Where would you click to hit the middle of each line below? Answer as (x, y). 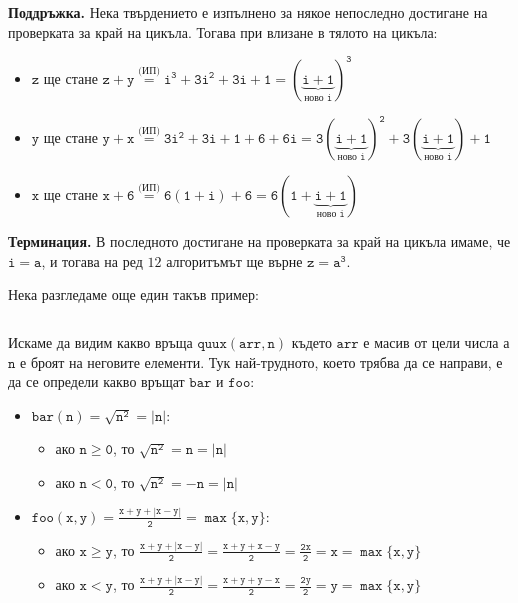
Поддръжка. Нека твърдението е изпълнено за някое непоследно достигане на (248, 12)
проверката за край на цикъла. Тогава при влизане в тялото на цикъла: (223, 31)
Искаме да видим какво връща (100, 341)
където (311, 341)
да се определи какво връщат (96, 381)
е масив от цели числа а (436, 341)
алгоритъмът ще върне (234, 260)
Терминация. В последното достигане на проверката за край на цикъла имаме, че (259, 241)
